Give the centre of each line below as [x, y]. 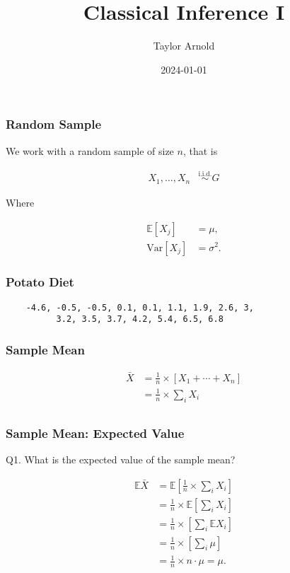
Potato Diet [40, 282]
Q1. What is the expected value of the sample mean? [121, 459]
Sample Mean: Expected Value [95, 433]
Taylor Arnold [184, 46]
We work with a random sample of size [90, 150]
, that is [200, 150]
